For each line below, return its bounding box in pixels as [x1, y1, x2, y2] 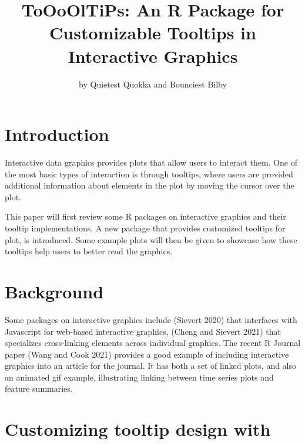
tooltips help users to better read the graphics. [5, 245, 173, 257]
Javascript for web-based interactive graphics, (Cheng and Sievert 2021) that [5, 325, 281, 337]
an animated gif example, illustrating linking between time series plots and [5, 371, 274, 383]
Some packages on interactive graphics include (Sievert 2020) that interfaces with [5, 313, 297, 325]
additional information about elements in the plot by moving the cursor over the [5, 179, 294, 191]
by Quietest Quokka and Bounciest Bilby [79, 78, 227, 90]
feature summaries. [5, 382, 73, 395]
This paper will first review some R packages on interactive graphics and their [5, 210, 286, 223]
